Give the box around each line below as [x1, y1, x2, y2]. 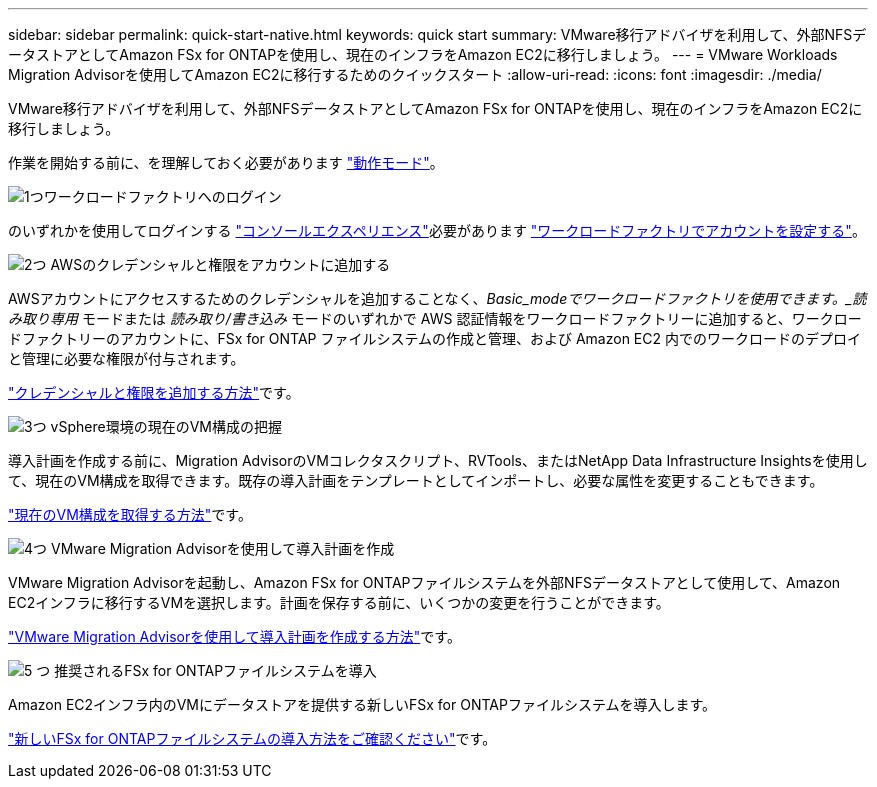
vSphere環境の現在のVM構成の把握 [50, 418, 282, 435]
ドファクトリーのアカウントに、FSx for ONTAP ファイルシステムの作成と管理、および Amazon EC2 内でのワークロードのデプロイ [8, 330, 861, 347]
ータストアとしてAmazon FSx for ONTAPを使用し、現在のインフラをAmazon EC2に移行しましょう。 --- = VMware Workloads [8, 46, 838, 63]
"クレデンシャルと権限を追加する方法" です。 [8, 384, 300, 401]
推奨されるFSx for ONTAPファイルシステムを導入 [54, 662, 377, 679]
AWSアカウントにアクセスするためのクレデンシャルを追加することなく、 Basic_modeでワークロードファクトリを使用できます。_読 [8, 290, 867, 307]
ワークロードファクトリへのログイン [43, 188, 282, 205]
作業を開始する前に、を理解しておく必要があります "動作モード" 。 [8, 154, 444, 171]
